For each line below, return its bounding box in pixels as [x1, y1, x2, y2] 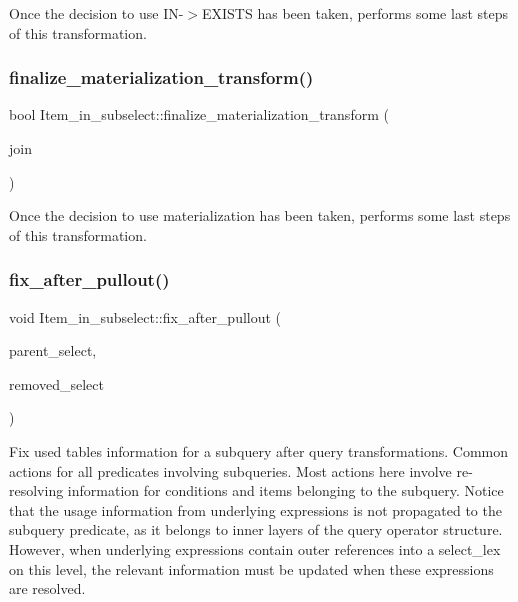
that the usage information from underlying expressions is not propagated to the [9, 499, 502, 520]
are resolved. [9, 578, 86, 599]
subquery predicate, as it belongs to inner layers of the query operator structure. [9, 519, 503, 540]
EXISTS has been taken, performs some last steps [202, 3, 508, 23]
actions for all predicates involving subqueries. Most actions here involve [9, 460, 452, 481]
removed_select [9, 373, 104, 394]
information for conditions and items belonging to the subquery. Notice [67, 480, 504, 501]
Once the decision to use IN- [9, 3, 184, 23]
